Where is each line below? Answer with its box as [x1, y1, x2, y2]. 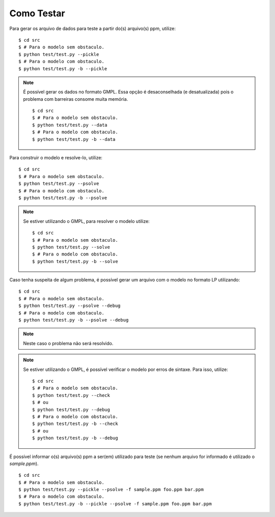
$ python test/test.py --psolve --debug [18, 303, 121, 309]
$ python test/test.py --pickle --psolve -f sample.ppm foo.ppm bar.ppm [18, 486, 204, 493]
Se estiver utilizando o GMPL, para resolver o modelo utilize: [23, 218, 150, 224]
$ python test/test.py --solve [32, 244, 111, 250]
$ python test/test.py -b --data [32, 136, 116, 142]
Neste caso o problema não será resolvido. [23, 340, 114, 346]
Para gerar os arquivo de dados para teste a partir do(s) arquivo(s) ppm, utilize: [9, 25, 176, 32]
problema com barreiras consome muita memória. [23, 96, 128, 102]
